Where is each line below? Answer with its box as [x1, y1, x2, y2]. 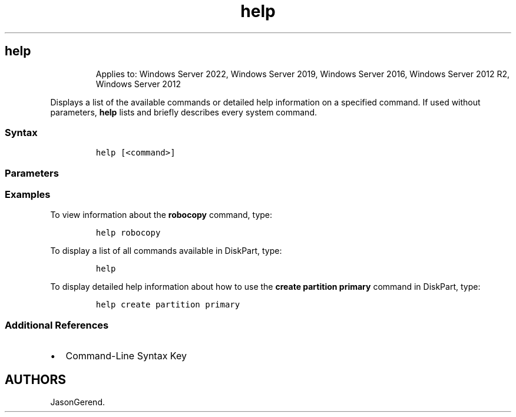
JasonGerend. [50, 397, 105, 408]
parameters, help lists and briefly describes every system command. [50, 107, 317, 117]
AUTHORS [5, 372, 67, 387]
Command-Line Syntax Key [65, 350, 187, 362]
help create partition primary [95, 300, 240, 310]
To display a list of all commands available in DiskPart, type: [50, 246, 282, 256]
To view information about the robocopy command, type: [50, 210, 273, 220]
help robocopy [95, 228, 161, 238]
